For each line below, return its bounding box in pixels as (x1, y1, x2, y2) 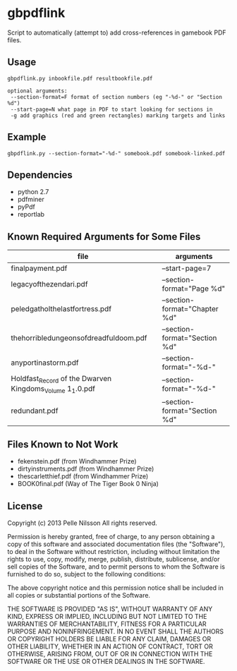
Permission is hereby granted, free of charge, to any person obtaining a (7, 533, 215, 541)
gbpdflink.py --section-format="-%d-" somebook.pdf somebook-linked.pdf (7, 150, 226, 157)
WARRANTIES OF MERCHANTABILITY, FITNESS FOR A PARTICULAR (7, 619, 207, 629)
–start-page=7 (162, 263, 212, 273)
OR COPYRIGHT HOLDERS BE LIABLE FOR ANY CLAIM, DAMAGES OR (7, 635, 212, 643)
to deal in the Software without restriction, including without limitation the (7, 548, 220, 556)
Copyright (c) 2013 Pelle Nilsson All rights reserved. (7, 519, 157, 527)
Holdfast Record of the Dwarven (11, 374, 112, 385)
